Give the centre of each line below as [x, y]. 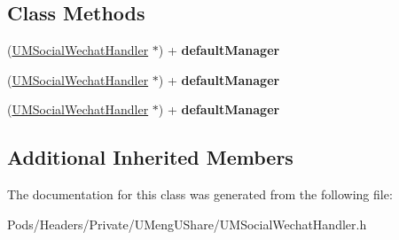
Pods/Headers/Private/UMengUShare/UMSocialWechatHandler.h [187, 224]
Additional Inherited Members [150, 157]
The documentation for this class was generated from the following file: [200, 194]
